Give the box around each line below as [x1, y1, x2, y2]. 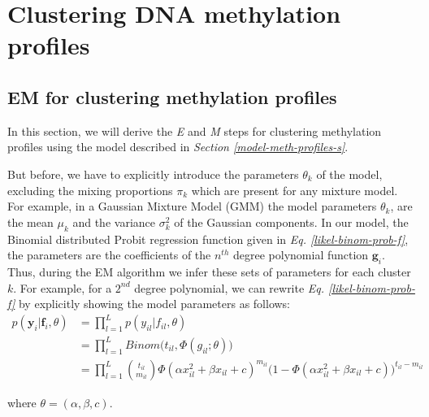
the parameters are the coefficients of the [7, 246, 211, 263]
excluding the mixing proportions [7, 181, 173, 198]
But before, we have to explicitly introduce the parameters [7, 165, 299, 182]
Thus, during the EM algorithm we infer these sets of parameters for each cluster [7, 263, 411, 280]
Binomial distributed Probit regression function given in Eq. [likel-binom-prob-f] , [7, 230, 409, 247]
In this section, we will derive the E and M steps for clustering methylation [7, 122, 382, 139]
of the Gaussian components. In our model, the [174, 213, 409, 230]
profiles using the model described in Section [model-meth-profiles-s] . [7, 138, 349, 155]
